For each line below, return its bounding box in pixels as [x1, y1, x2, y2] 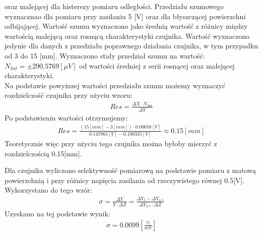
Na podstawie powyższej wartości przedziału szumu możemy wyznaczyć [5, 80, 226, 90]
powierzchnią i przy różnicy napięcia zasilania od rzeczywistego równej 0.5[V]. [5, 174, 245, 185]
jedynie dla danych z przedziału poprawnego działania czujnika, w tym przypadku [5, 40, 258, 51]
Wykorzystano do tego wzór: [5, 185, 92, 195]
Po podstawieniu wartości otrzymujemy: [5, 112, 128, 123]
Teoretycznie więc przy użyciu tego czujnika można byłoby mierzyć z [5, 138, 217, 149]
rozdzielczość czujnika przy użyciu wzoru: [5, 90, 133, 100]
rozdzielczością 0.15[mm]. [5, 148, 82, 158]
